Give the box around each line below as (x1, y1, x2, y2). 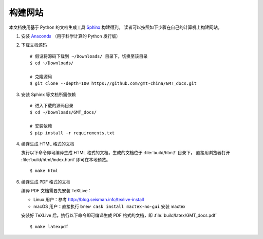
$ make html (30, 168, 58, 174)
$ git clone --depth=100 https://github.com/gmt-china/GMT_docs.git (30, 81, 197, 86)
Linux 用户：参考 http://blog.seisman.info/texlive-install (33, 197, 144, 202)
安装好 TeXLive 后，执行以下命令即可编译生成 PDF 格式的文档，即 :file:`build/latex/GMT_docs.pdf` (21, 212, 217, 219)
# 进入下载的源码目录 (30, 103, 74, 109)
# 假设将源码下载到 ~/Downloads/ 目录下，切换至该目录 (30, 54, 148, 59)
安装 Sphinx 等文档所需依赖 (21, 92, 76, 97)
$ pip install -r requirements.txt (30, 130, 115, 136)
